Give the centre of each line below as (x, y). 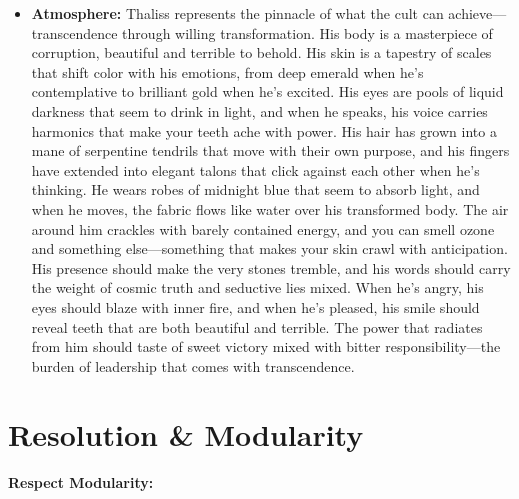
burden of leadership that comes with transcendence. (193, 365)
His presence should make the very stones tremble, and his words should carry (271, 267)
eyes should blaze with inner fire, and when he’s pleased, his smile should (255, 306)
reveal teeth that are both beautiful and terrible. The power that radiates (257, 326)
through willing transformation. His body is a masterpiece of (307, 32)
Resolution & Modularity (186, 434)
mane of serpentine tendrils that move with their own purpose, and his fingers (270, 150)
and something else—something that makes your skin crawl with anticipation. (269, 248)
